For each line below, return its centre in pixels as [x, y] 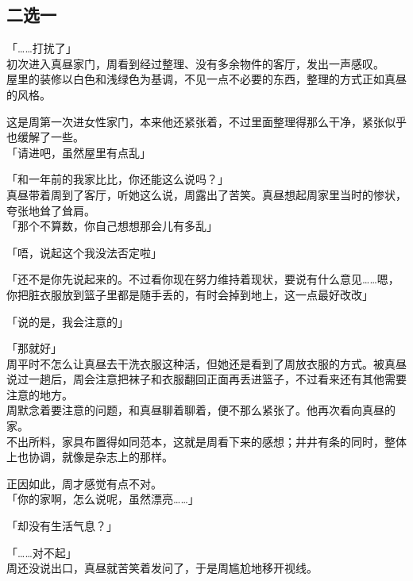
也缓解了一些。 [45, 137]
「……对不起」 [42, 552]
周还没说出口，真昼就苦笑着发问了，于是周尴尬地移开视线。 [162, 568]
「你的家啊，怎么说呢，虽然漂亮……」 [103, 499]
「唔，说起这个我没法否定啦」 [84, 252]
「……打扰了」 [42, 48]
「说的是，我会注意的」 [68, 321]
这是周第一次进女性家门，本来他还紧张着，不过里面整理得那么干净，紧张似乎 [206, 121]
